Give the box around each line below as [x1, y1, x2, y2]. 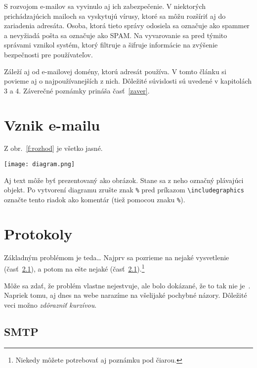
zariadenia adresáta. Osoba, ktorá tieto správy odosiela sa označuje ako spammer [4, 20, 250, 31]
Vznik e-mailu [4, 114, 100, 135]
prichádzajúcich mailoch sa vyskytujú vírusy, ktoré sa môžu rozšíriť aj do [4, 10, 226, 21]
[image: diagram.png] [4, 161, 75, 168]
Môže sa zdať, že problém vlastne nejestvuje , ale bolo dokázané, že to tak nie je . [4, 280, 251, 290]
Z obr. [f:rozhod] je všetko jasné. [4, 143, 103, 153]
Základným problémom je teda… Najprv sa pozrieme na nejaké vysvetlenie [4, 252, 229, 262]
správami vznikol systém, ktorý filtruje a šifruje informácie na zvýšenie [4, 40, 218, 50]
